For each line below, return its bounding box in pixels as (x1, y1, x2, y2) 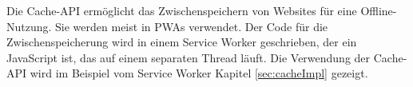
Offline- (360, 2, 397, 18)
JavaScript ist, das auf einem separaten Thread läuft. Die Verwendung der (6, 49, 371, 65)
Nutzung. (6, 18, 52, 34)
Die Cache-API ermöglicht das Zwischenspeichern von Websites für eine (6, 2, 357, 18)
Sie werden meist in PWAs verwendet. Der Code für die (55, 18, 328, 34)
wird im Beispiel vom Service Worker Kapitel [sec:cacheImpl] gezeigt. (30, 65, 368, 81)
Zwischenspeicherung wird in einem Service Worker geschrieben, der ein (6, 34, 357, 50)
